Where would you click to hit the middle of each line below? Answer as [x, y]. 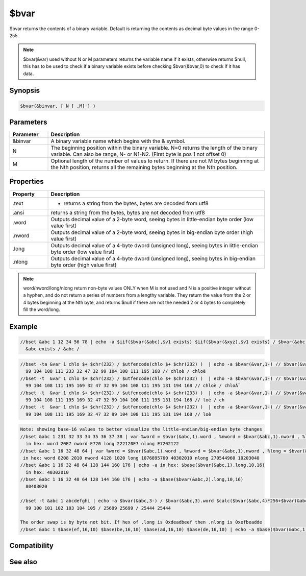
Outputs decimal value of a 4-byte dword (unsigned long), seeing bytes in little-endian [155, 245]
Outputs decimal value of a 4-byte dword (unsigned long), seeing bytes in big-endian [153, 258]
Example [23, 327]
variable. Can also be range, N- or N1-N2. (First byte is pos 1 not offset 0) [138, 154]
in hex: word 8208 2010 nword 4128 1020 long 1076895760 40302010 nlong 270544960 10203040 [141, 458]
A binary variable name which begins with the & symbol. [118, 141]
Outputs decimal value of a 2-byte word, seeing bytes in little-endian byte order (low [152, 219]
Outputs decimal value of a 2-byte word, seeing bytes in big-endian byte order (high [152, 232]
